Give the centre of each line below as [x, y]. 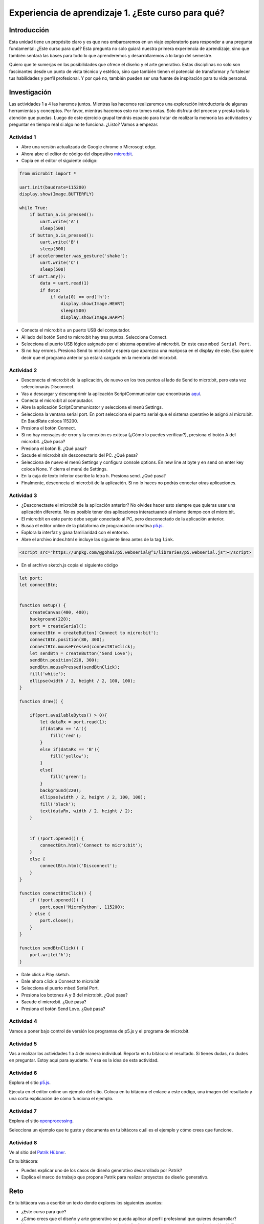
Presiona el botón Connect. [49, 428]
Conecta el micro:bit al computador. [57, 400]
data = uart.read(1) [65, 283]
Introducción [29, 30]
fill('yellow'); [70, 756]
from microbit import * [48, 174]
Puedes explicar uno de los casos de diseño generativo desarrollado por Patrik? [102, 1170]
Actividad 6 [23, 1073]
